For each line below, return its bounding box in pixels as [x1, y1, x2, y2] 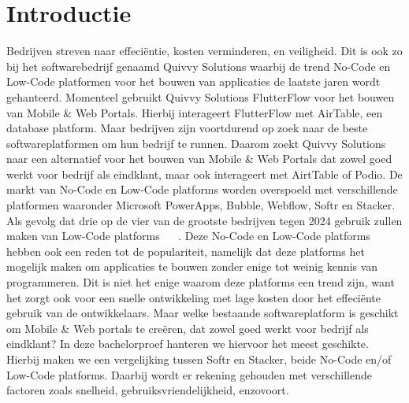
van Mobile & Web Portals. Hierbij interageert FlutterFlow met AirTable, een [6, 104, 383, 120]
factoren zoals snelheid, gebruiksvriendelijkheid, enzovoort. [6, 382, 289, 398]
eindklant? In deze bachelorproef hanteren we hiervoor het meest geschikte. [6, 335, 369, 352]
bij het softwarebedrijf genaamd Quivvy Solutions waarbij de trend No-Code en [6, 57, 391, 74]
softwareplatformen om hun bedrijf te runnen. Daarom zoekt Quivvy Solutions [6, 135, 386, 151]
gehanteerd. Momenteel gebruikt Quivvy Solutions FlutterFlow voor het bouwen [6, 88, 395, 105]
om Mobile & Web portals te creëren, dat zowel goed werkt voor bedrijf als [6, 320, 369, 336]
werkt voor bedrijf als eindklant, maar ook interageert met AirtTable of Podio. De [6, 165, 403, 182]
